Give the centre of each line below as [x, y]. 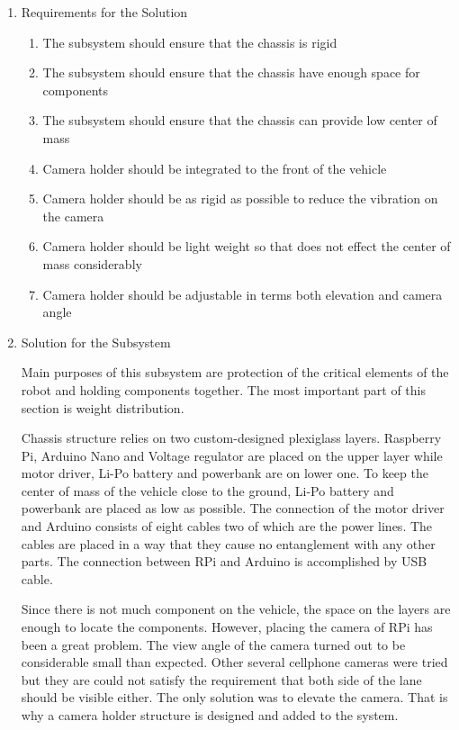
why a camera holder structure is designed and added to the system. [210, 715]
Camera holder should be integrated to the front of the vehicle [215, 168]
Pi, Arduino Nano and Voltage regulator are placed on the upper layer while [232, 455]
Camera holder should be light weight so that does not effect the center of [247, 246]
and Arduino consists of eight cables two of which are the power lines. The [227, 526]
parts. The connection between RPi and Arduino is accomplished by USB [224, 561]
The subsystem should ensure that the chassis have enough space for [231, 72]
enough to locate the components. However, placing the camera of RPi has [227, 627]
